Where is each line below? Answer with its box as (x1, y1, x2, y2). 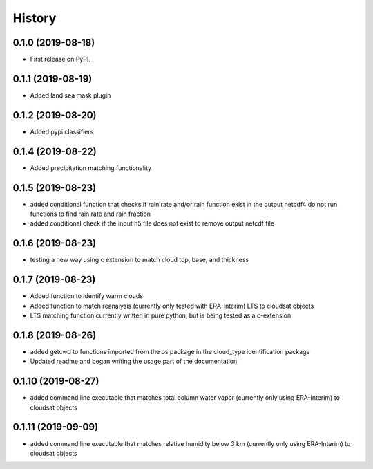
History (12, 10, 57, 26)
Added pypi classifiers (30, 127, 94, 136)
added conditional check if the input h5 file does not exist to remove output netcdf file (30, 219, 275, 228)
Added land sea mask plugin (30, 91, 111, 100)
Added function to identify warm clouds (30, 292, 143, 300)
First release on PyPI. (30, 55, 91, 64)
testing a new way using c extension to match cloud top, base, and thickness (30, 256, 249, 264)
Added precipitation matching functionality (30, 163, 152, 172)
